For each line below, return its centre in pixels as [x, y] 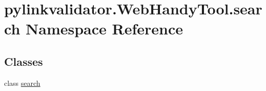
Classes [24, 61]
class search [22, 83]
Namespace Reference [104, 29]
